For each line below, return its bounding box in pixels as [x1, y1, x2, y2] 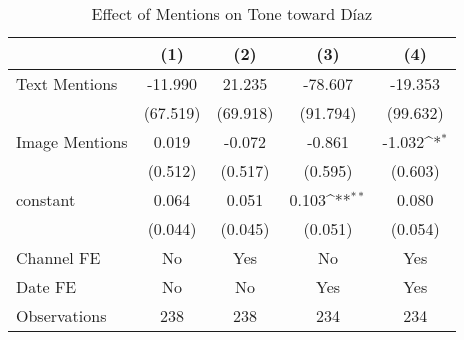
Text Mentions [16, 72, 118, 95]
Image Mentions [16, 130, 128, 153]
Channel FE [16, 246, 101, 269]
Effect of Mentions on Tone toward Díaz [91, 2, 373, 25]
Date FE [16, 275, 77, 298]
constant [16, 188, 76, 211]
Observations [16, 304, 107, 327]
